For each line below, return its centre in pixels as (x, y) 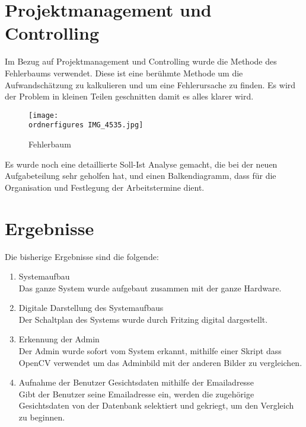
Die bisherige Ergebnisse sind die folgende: (82, 256)
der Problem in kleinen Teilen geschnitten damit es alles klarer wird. (129, 96)
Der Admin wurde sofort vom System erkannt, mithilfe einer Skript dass (150, 351)
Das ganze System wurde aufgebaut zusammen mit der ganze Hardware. (150, 288)
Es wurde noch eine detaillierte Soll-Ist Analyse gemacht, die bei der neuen (141, 164)
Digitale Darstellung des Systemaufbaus (91, 308)
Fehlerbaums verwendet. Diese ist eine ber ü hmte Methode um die (124, 73)
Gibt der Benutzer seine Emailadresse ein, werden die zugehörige (136, 394)
